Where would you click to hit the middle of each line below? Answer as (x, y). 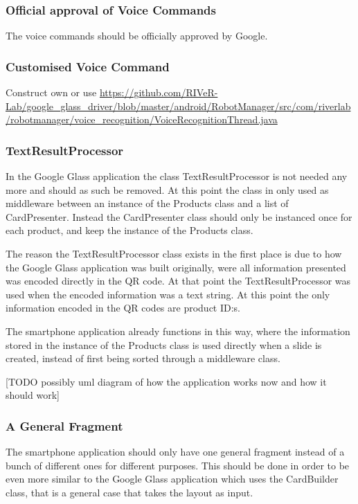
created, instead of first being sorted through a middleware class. (143, 358)
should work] (33, 395)
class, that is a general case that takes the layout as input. (129, 492)
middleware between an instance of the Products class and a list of (147, 203)
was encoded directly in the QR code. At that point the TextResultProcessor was (178, 281)
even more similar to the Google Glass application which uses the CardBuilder (172, 479)
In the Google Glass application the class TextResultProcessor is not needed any (177, 176)
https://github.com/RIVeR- (159, 92)
